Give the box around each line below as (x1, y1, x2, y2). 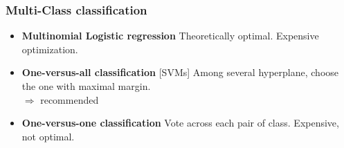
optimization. (21, 41, 78, 56)
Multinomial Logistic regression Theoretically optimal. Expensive (21, 28, 319, 43)
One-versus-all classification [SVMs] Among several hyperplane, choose (21, 65, 339, 80)
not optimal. (21, 129, 75, 143)
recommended (40, 92, 99, 107)
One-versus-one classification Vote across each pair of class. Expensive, (21, 115, 339, 130)
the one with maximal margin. (21, 79, 151, 93)
